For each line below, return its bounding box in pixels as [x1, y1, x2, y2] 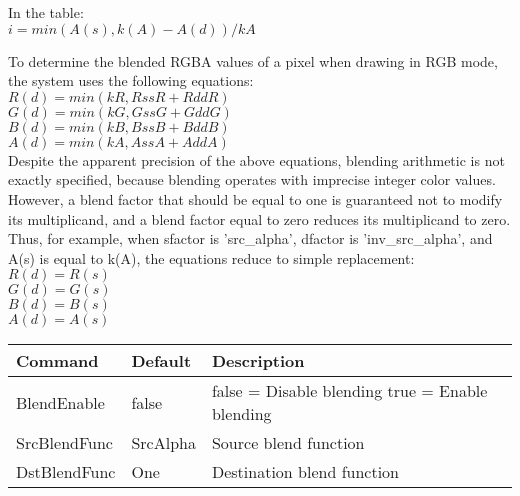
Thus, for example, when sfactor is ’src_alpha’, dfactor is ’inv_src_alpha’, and [8, 228, 493, 249]
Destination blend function [211, 460, 399, 484]
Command [16, 349, 99, 373]
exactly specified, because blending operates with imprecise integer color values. [8, 169, 496, 190]
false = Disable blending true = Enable [211, 379, 488, 403]
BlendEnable [16, 390, 105, 414]
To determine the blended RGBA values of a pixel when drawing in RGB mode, [8, 50, 498, 71]
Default [131, 349, 192, 373]
